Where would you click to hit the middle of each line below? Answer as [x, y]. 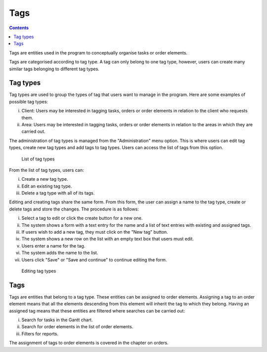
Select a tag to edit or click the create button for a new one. [82, 218]
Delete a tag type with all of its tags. [58, 193]
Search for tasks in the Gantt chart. [57, 320]
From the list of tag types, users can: [46, 170]
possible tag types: [29, 101]
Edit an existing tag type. [47, 186]
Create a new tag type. [45, 179]
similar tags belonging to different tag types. [54, 69]
